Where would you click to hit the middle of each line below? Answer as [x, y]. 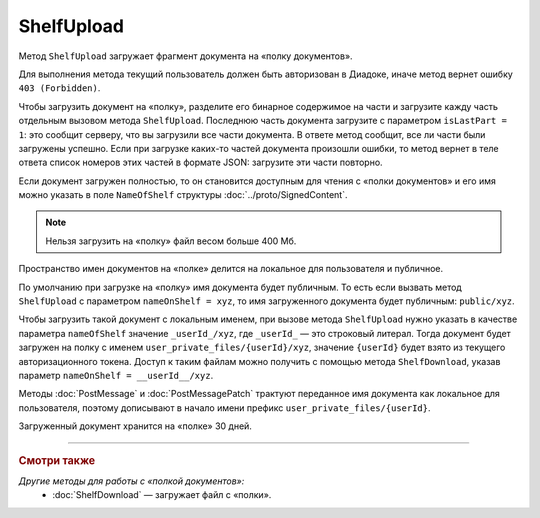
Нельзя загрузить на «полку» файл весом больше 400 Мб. [171, 241]
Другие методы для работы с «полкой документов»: [131, 481]
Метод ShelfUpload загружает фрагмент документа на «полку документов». [186, 56]
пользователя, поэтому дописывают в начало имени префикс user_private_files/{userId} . [224, 407]
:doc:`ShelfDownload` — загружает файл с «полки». [162, 495]
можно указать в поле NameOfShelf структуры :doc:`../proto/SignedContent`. [183, 195]
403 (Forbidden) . [59, 88]
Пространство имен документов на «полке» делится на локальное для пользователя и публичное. [231, 269]
